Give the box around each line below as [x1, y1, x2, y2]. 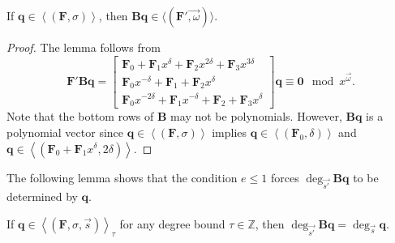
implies [212, 123, 247, 140]
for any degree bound [119, 215, 225, 232]
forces [270, 168, 299, 185]
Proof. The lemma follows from [6, 39, 161, 55]
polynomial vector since [6, 123, 124, 140]
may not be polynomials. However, [170, 108, 342, 125]
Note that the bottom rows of [6, 108, 154, 125]
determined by [6, 188, 78, 205]
